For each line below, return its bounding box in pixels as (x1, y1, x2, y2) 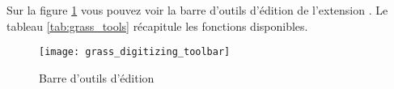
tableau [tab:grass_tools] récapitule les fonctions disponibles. (6, 17, 308, 34)
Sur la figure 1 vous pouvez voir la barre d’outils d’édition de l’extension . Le (6, 2, 388, 18)
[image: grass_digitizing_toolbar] (39, 46, 231, 58)
